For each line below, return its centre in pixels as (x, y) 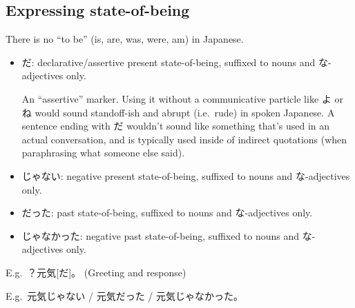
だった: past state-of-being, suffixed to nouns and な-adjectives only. (167, 213)
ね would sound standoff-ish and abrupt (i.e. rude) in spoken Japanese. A (178, 112)
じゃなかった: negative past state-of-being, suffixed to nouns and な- (169, 235)
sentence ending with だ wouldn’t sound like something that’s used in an (176, 126)
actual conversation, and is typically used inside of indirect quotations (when (184, 139)
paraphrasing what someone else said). (103, 153)
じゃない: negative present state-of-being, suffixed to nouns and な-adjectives (186, 175)
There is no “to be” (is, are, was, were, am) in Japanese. (125, 39)
